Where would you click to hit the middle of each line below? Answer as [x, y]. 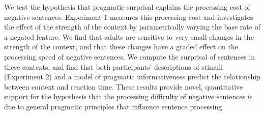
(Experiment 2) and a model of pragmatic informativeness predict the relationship [132, 77]
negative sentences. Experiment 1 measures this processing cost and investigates [129, 17]
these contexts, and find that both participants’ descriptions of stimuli [113, 66]
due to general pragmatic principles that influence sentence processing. [114, 106]
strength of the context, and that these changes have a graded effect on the [121, 47]
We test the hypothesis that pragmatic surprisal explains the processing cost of [127, 7]
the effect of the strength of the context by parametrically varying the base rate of [132, 27]
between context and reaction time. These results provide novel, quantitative [124, 86]
